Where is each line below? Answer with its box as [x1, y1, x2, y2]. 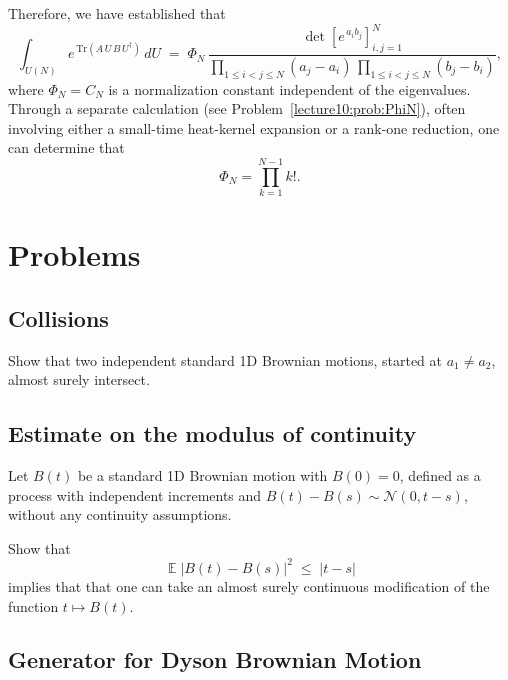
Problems [8, 234, 141, 275]
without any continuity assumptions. [8, 504, 232, 525]
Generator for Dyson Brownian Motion [8, 644, 422, 675]
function [8, 595, 59, 616]
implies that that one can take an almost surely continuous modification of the [8, 575, 490, 596]
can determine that [8, 137, 125, 158]
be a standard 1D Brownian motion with [77, 465, 328, 486]
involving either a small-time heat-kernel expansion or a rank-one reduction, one [8, 117, 500, 138]
